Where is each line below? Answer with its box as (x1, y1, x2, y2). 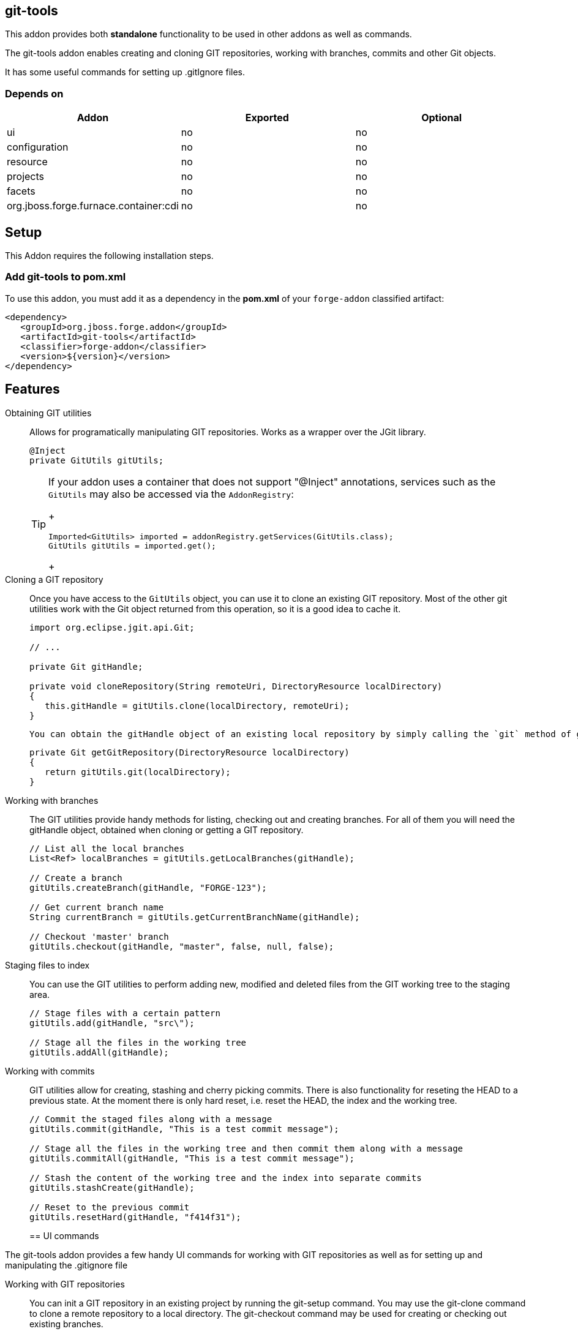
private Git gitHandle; (29, 661, 143, 672)
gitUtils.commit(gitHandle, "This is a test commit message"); (29, 1123, 339, 1134)
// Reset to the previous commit (29, 1202, 190, 1212)
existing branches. (29, 1318, 103, 1329)
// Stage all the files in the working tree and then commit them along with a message (29, 1143, 464, 1153)
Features (5, 381, 60, 397)
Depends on (5, 87, 64, 100)
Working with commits (5, 1065, 95, 1076)
